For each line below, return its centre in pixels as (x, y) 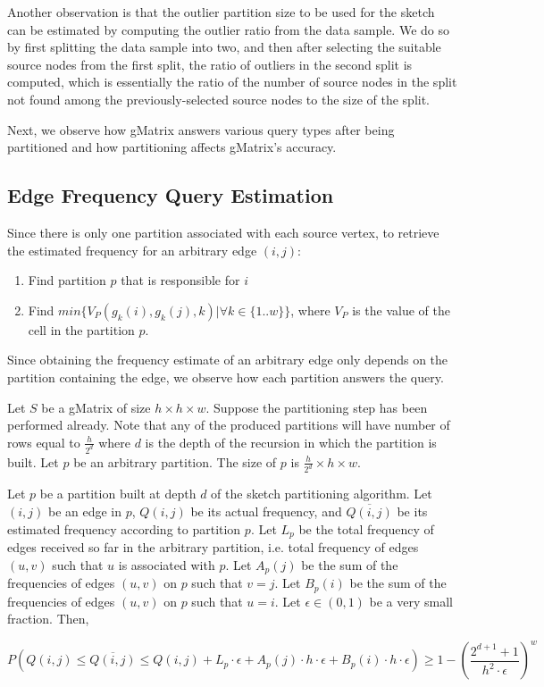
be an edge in (85, 511)
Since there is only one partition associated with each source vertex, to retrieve (223, 232)
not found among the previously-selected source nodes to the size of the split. (219, 99)
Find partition (67, 280)
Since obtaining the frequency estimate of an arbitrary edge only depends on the (228, 360)
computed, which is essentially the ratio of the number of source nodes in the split (232, 82)
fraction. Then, (48, 619)
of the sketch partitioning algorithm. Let (322, 494)
